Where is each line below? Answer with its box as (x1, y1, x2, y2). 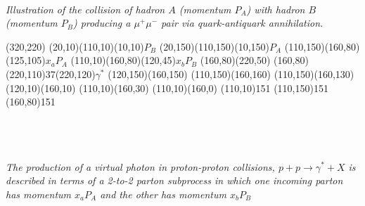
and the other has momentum (100, 186, 226, 201)
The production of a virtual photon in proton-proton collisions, (6, 159, 275, 174)
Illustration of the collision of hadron (6, 1, 165, 16)
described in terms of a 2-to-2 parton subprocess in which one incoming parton (6, 173, 343, 188)
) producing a (72, 15, 131, 30)
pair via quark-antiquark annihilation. (161, 15, 324, 30)
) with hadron (246, 1, 305, 16)
